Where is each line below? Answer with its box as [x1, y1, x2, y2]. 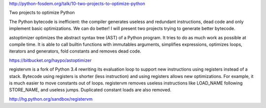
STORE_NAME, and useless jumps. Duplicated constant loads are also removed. [9, 87, 172, 93]
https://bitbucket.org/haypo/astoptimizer [9, 57, 92, 63]
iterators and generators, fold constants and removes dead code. [9, 48, 141, 54]
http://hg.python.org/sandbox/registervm [9, 96, 93, 102]
